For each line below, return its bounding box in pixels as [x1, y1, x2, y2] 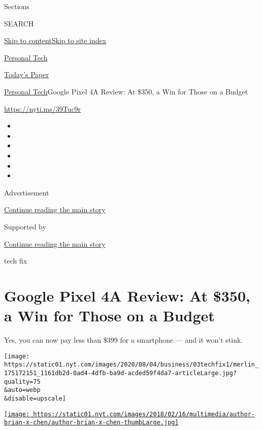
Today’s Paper [4, 69, 49, 80]
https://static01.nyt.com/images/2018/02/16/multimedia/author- [33, 410, 255, 418]
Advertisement [4, 187, 49, 197]
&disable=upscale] [4, 394, 66, 402]
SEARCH [4, 18, 34, 28]
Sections [4, 1, 29, 11]
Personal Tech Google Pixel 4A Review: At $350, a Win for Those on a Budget [4, 86, 248, 96]
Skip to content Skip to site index [4, 35, 107, 46]
